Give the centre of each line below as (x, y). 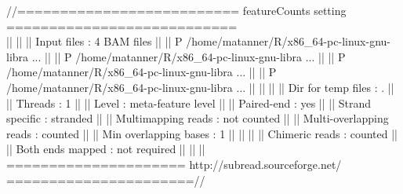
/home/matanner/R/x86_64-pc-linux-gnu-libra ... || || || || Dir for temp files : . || (200, 87)
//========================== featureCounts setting (176, 10)
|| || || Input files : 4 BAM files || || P (94, 41)
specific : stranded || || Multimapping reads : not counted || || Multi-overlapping (198, 118)
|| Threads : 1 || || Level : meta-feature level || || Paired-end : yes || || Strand (189, 102)
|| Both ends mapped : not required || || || (106, 149)
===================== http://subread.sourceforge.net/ (174, 164)
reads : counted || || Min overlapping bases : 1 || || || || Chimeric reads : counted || (202, 133)
